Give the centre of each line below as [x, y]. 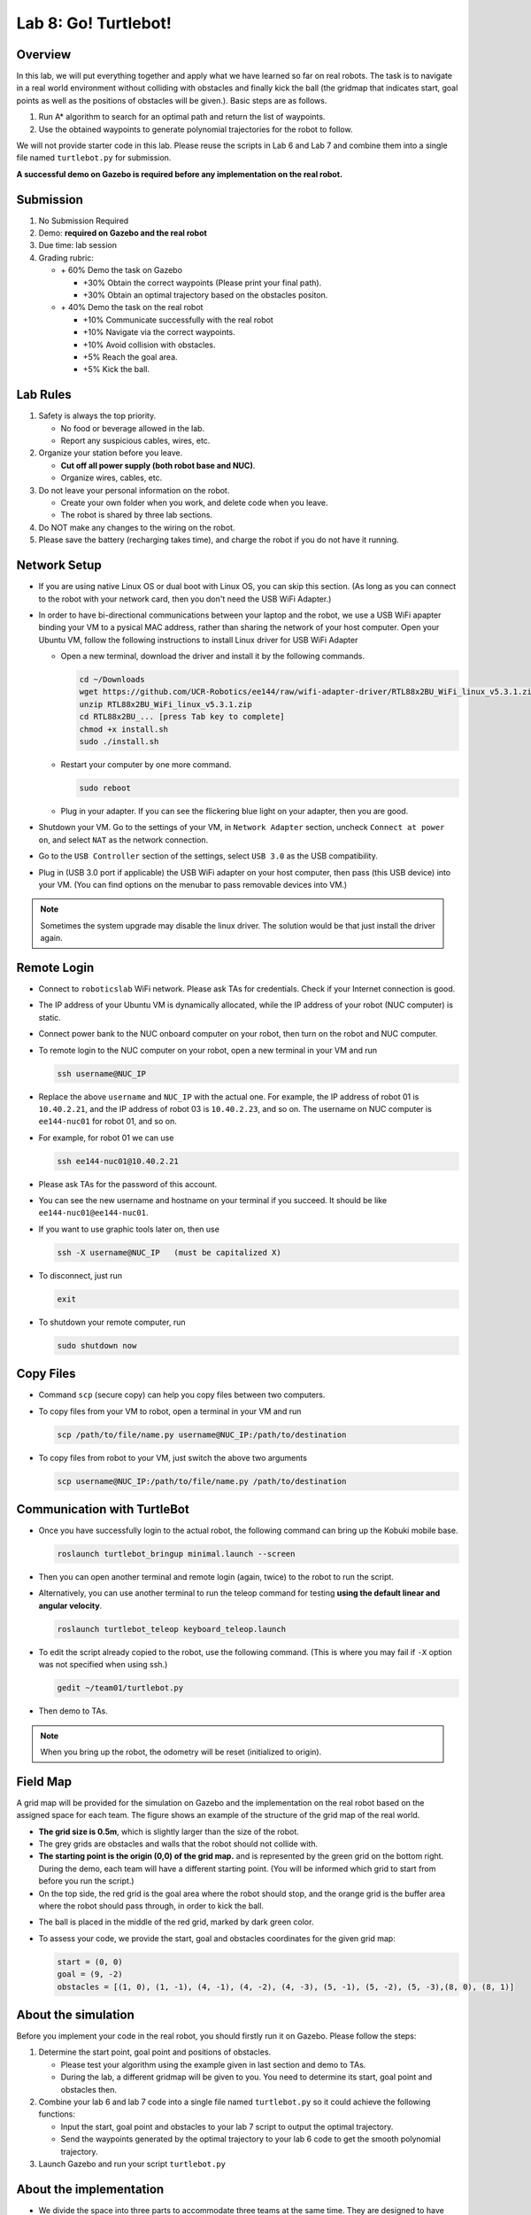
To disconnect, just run [81, 1275]
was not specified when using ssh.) [103, 1665]
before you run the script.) [86, 1881]
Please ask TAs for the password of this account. [128, 1184]
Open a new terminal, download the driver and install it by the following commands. [212, 657]
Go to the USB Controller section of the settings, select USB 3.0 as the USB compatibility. [208, 856]
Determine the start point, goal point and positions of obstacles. [155, 2052]
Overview [44, 54]
